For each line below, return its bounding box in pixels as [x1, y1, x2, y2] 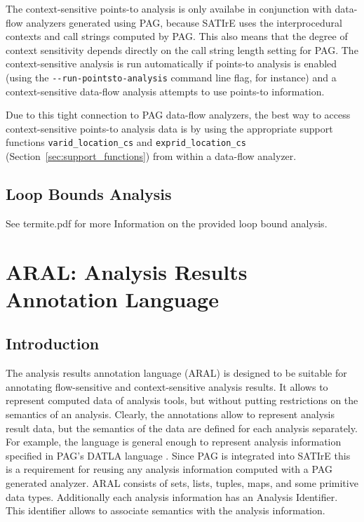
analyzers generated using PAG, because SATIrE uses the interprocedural [26, 15, 342, 29]
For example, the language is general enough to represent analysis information [6, 434, 342, 449]
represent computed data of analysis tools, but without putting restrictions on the [6, 393, 358, 408]
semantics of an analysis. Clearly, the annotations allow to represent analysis [6, 407, 335, 421]
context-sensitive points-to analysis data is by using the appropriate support [6, 121, 333, 135]
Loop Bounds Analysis [6, 183, 172, 205]
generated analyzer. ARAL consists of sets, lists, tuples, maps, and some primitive [6, 475, 358, 490]
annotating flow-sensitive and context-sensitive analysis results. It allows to [6, 379, 328, 394]
